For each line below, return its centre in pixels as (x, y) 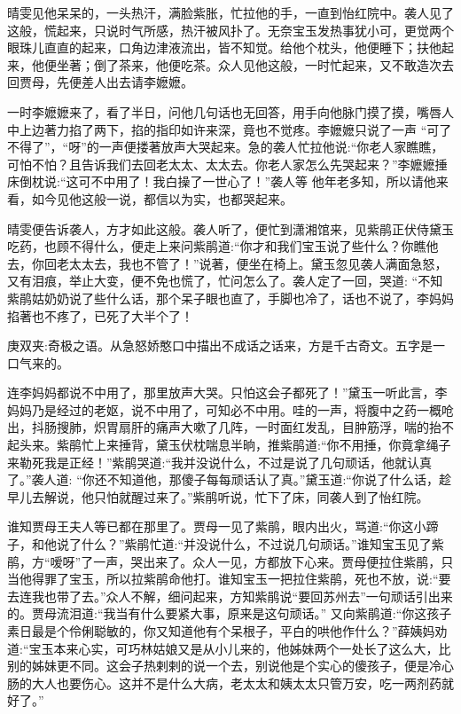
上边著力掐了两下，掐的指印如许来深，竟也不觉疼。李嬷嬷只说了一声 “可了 (235, 129)
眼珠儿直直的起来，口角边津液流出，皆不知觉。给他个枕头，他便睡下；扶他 (224, 47)
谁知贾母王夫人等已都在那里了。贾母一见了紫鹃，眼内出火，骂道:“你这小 (217, 526)
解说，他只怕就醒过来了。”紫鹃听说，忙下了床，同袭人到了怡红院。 (236, 496)
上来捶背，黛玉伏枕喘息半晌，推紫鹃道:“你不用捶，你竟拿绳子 (272, 445)
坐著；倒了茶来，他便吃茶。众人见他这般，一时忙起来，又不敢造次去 (255, 64)
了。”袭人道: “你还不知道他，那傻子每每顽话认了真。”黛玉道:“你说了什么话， (223, 479)
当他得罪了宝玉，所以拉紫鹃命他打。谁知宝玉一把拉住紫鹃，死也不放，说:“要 (229, 579)
